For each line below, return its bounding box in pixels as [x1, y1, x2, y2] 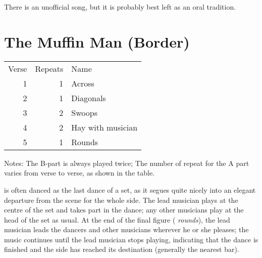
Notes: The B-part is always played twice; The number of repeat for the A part [4, 157, 249, 168]
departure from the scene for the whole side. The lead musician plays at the [4, 194, 238, 205]
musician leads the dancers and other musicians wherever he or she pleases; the [4, 224, 249, 235]
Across [71, 77, 94, 89]
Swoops [71, 106, 97, 118]
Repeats [35, 62, 64, 74]
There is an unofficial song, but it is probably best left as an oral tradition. [4, 2, 236, 12]
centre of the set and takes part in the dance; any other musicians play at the [4, 204, 244, 215]
